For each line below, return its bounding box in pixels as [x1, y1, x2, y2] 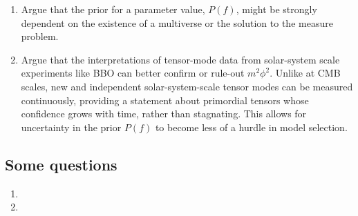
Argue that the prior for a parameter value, [21, 2, 205, 16]
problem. [21, 29, 59, 43]
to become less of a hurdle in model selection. [155, 119, 348, 134]
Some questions [5, 153, 117, 175]
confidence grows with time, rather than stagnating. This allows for [21, 106, 307, 121]
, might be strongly [236, 2, 317, 16]
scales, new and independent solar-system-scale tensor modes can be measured [21, 79, 353, 93]
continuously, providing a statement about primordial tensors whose [21, 92, 309, 107]
